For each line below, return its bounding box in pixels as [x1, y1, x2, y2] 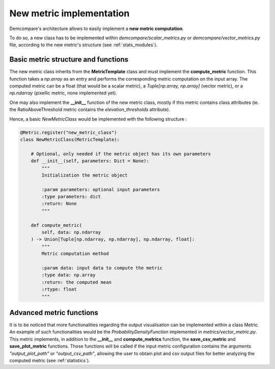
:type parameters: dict [41, 194, 101, 200]
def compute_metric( [31, 222, 82, 228]
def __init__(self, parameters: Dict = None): [31, 158, 150, 164]
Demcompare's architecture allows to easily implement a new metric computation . [9, 25, 184, 32]
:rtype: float [41, 286, 77, 293]
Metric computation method [41, 251, 109, 257]
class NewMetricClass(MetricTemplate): [20, 137, 120, 142]
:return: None [41, 201, 77, 206]
